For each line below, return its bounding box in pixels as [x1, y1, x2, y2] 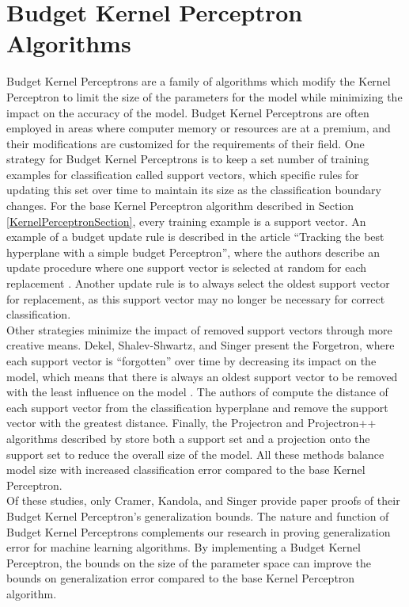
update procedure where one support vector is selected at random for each [6, 259, 367, 276]
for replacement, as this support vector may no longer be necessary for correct [6, 290, 385, 307]
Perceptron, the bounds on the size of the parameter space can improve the [6, 554, 372, 571]
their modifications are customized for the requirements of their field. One [6, 135, 365, 151]
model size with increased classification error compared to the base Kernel [6, 461, 365, 478]
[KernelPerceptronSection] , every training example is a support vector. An [6, 212, 366, 229]
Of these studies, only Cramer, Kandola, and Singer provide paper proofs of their [6, 492, 400, 509]
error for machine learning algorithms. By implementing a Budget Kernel [6, 539, 361, 555]
